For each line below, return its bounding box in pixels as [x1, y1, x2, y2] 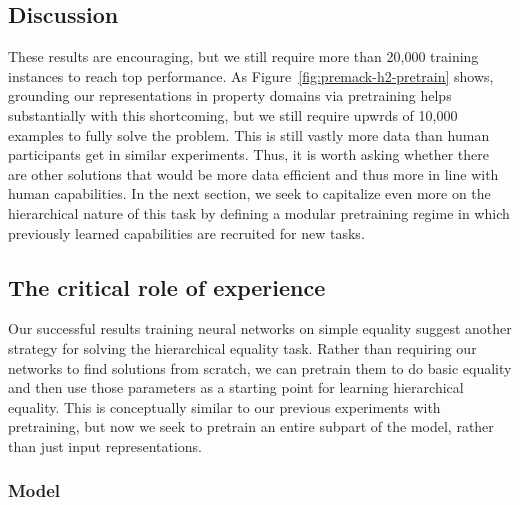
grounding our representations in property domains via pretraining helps [8, 85, 452, 106]
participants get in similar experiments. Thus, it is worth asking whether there [8, 144, 489, 165]
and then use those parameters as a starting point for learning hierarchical [8, 377, 464, 398]
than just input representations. [8, 435, 203, 456]
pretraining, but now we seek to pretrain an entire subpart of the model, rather [8, 416, 494, 437]
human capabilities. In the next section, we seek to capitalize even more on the [8, 183, 491, 204]
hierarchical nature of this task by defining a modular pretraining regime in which [8, 202, 510, 223]
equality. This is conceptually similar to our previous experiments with [8, 396, 441, 417]
